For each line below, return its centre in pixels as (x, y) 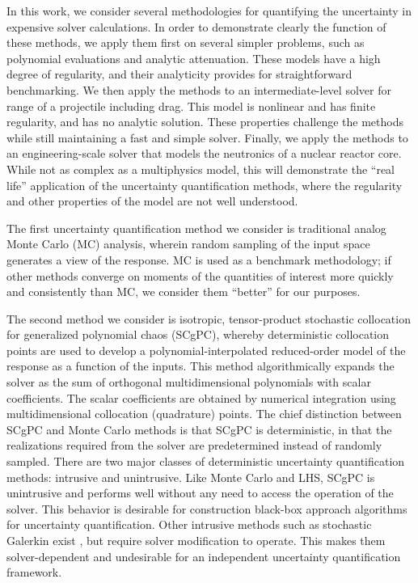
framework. (34, 572)
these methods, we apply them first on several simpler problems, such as (186, 42)
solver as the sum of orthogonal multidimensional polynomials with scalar (189, 382)
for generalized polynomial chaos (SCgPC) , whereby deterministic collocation (198, 334)
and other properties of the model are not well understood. (152, 201)
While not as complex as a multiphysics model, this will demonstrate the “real (201, 169)
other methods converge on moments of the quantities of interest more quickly (200, 275)
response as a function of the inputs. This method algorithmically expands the (201, 366)
